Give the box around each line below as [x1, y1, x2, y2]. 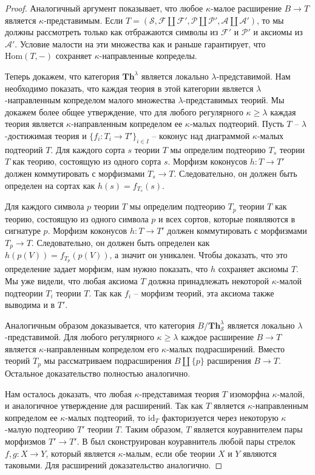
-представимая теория [139, 387, 220, 400]
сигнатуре [5, 224, 41, 237]
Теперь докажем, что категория [5, 69, 120, 82]
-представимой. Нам [216, 69, 291, 82]
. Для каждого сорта [50, 143, 125, 155]
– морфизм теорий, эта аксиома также [134, 286, 274, 299]
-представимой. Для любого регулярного [5, 330, 154, 343]
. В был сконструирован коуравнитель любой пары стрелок [76, 434, 296, 447]
